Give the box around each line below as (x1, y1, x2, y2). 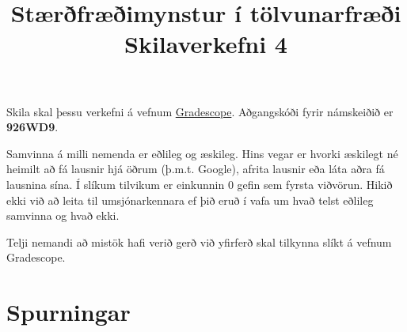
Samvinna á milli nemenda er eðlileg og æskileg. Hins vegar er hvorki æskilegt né (6, 145, 398, 161)
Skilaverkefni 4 (124, 28, 287, 60)
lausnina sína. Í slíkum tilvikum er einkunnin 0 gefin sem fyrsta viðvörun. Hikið (6, 175, 393, 192)
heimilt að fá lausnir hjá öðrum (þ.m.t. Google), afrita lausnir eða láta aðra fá (6, 160, 385, 177)
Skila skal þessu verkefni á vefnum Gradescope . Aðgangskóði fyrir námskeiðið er (6, 103, 394, 119)
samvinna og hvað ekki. (6, 207, 120, 224)
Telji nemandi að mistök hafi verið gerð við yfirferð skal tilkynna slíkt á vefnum (6, 233, 392, 250)
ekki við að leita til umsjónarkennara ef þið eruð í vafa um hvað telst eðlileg (6, 191, 374, 208)
